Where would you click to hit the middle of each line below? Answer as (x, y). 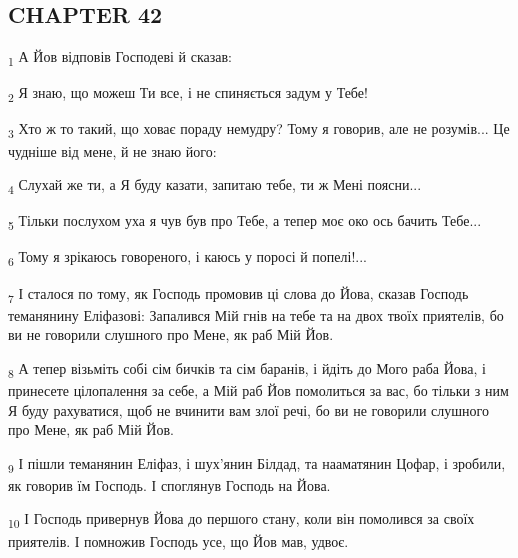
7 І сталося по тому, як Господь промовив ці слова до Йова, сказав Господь (238, 294)
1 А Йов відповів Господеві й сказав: (120, 57)
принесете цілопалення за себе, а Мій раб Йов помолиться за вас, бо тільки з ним (258, 389)
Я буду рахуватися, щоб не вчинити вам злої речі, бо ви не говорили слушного (248, 409)
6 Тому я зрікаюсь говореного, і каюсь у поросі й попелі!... (188, 258)
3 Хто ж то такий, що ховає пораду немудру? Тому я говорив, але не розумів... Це (259, 130)
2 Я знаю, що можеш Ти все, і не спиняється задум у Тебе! (188, 94)
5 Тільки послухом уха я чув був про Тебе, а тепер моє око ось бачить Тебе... (245, 222)
